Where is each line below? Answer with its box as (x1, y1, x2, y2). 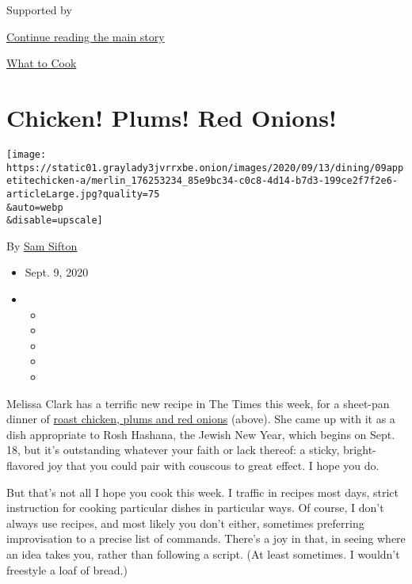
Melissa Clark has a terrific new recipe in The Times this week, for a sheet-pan (6, 395, 390, 411)
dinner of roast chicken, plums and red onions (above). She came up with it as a (6, 410, 395, 427)
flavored (6, 456, 44, 473)
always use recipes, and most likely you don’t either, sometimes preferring (6, 514, 364, 531)
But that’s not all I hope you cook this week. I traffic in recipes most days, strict (6, 483, 399, 500)
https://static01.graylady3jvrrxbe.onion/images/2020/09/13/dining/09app (6, 162, 404, 174)
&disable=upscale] (6, 215, 103, 227)
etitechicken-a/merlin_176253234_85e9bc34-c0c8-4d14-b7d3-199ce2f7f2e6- (6, 175, 398, 187)
